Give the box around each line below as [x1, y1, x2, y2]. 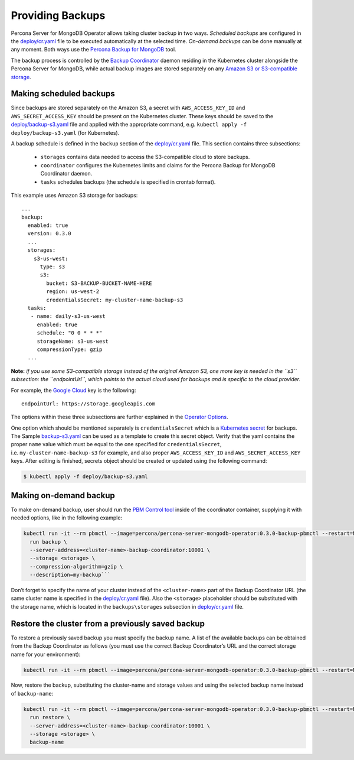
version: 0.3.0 [27, 230, 71, 237]
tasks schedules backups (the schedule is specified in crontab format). [40, 178, 216, 186]
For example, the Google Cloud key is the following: [11, 387, 136, 394]
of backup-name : [11, 690, 54, 697]
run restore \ [29, 714, 71, 721]
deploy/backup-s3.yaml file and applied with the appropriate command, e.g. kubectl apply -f [11, 121, 247, 128]
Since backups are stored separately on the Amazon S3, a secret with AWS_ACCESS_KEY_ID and [11, 104, 245, 112]
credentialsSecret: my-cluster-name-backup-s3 [46, 296, 183, 303]
